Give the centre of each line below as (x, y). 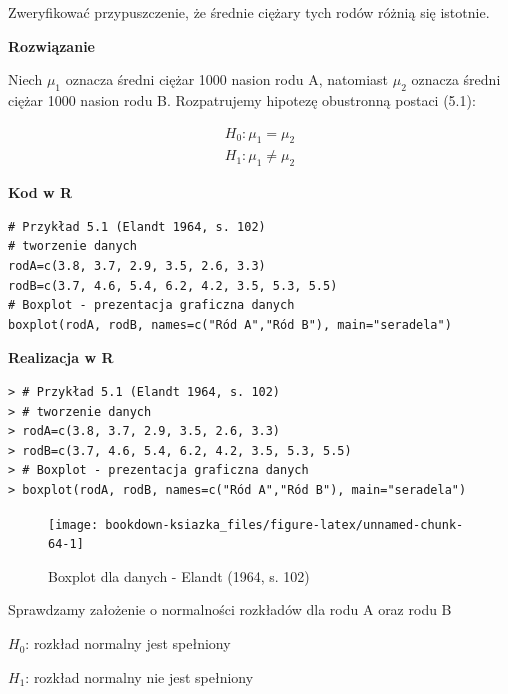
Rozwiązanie (51, 45)
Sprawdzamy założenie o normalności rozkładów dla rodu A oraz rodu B (230, 609)
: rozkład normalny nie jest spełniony (139, 676)
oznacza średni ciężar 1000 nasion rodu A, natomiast (227, 79)
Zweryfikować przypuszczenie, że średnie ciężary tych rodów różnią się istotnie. (249, 12)
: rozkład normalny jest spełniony (128, 643)
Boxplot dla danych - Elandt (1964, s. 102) (179, 575)
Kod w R (40, 192)
